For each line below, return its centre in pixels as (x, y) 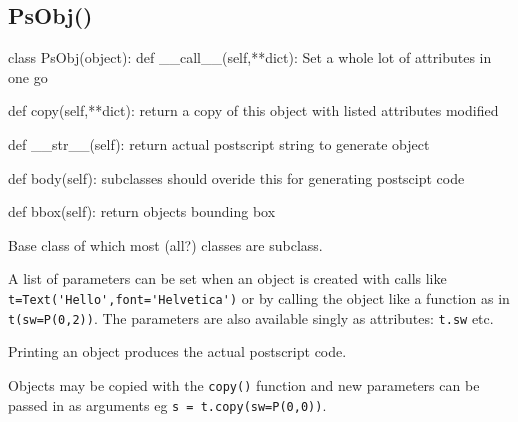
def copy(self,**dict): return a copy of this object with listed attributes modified (253, 110)
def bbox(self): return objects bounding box (142, 211)
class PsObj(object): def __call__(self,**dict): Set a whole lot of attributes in (250, 57)
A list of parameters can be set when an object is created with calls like (227, 278)
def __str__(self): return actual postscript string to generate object (219, 143)
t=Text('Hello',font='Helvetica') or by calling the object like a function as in (259, 297)
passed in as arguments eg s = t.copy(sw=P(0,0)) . (167, 404)
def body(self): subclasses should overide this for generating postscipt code (236, 177)
